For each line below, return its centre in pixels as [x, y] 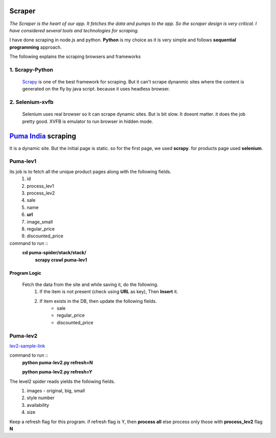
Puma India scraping [43, 136]
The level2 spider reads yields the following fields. [62, 381]
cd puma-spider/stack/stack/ [54, 253]
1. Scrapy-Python [31, 70]
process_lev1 [40, 186]
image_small [40, 222]
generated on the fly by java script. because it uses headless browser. [96, 89]
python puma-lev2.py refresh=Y [57, 372]
